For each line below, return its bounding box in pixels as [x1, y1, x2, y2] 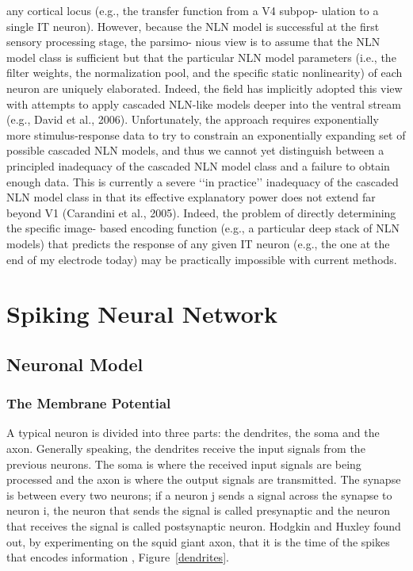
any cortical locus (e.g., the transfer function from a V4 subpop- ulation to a [6, 2, 379, 18]
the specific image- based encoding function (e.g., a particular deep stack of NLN [6, 220, 400, 236]
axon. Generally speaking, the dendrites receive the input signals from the [6, 440, 365, 457]
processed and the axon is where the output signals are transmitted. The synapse [6, 471, 401, 488]
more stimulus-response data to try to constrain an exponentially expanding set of [6, 126, 406, 143]
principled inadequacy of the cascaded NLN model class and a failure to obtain [6, 157, 390, 174]
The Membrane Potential [6, 393, 171, 413]
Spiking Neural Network [6, 297, 278, 330]
